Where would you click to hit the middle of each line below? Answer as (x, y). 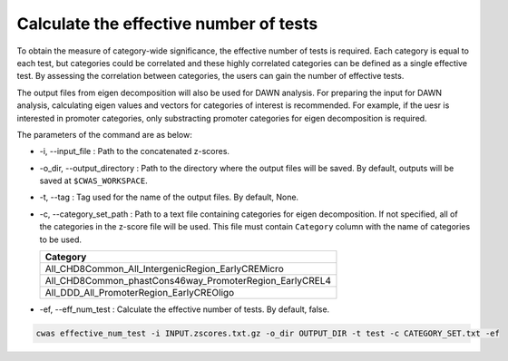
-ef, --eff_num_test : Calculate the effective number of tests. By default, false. (185, 309)
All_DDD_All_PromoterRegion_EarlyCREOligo (140, 293)
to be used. (60, 239)
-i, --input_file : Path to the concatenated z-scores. (135, 151)
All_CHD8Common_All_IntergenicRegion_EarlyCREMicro (165, 269)
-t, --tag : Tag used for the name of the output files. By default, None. (169, 197)
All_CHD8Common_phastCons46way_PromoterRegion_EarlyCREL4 (188, 281)
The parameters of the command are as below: (104, 134)
